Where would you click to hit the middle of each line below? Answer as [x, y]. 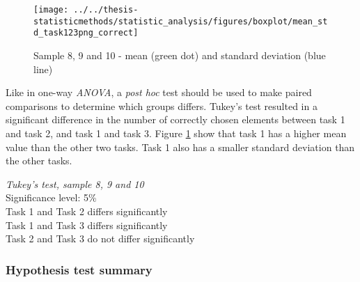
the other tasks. [39, 160]
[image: [51, 10]
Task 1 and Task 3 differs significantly [87, 225]
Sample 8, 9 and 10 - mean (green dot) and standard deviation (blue [180, 55]
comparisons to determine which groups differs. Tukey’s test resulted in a [162, 105]
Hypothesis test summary [79, 269]
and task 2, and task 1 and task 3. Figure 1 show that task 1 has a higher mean [176, 133]
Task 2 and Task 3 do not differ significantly [100, 238]
